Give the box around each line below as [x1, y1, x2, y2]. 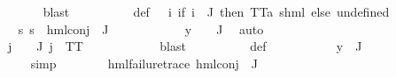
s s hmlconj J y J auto [18, 19, 264, 38]
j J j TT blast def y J [7, 37, 362, 55]
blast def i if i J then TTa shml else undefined [43, 3, 390, 20]
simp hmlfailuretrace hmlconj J [30, 53, 258, 72]
